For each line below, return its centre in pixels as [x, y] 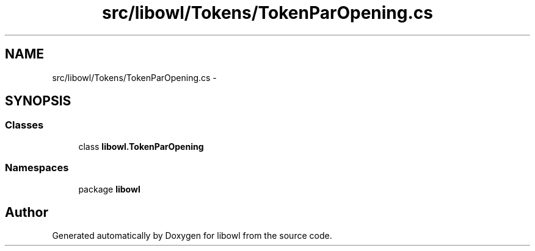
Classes [24, 125]
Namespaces [37, 168]
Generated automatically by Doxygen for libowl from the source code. [192, 236]
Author [27, 212]
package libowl [109, 189]
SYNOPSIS [38, 101]
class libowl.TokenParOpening [141, 146]
